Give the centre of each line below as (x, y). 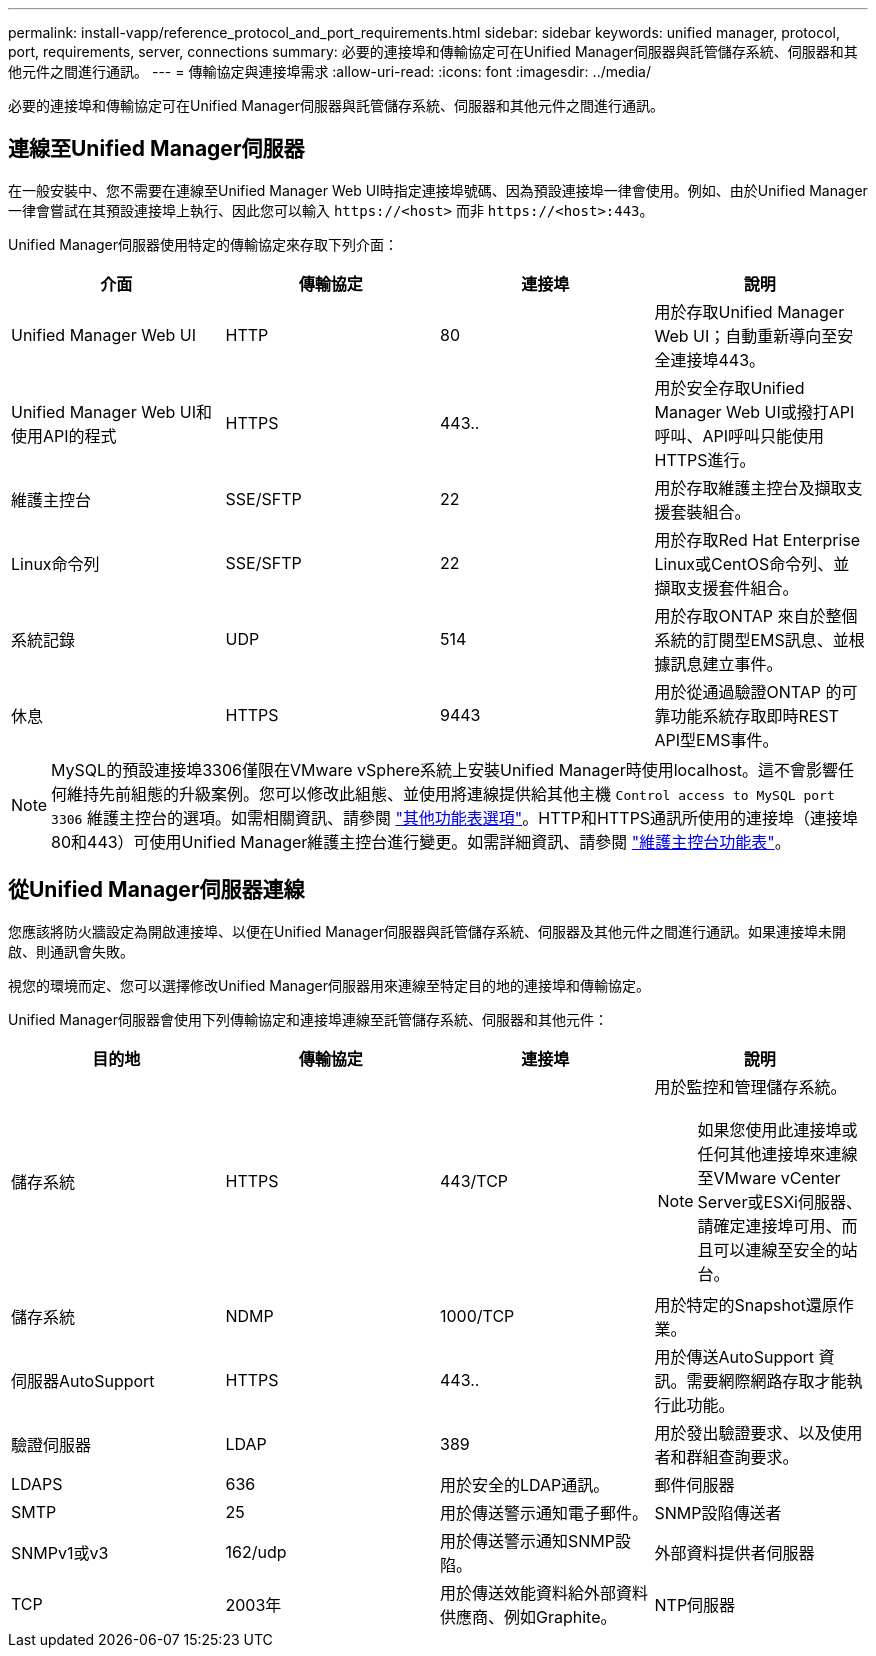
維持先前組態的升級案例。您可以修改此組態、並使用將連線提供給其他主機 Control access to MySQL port (451, 793)
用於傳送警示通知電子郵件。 (544, 1512)
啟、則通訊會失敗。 (71, 951)
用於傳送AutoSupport (734, 1356)
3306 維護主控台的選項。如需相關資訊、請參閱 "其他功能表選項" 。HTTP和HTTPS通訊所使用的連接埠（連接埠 (455, 817)
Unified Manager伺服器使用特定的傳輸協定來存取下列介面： (203, 244)
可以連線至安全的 (777, 1249)
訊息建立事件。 (726, 663)
